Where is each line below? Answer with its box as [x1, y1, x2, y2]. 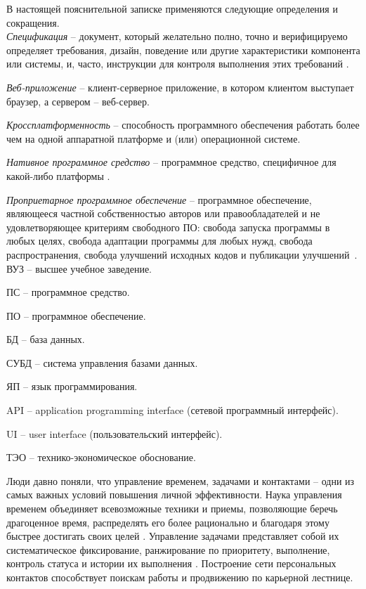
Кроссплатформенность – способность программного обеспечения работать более [6, 117, 360, 132]
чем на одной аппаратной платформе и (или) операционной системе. [6, 131, 301, 145]
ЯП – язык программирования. [6, 379, 138, 394]
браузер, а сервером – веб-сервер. [6, 93, 150, 108]
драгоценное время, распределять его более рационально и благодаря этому [6, 514, 329, 529]
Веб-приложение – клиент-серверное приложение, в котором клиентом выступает [6, 79, 354, 94]
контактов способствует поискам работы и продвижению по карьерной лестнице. [6, 570, 353, 584]
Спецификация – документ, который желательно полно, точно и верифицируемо [6, 29, 348, 44]
